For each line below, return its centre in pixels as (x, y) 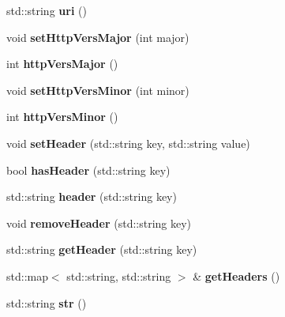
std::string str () (47, 302)
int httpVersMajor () (62, 64)
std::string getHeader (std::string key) (102, 249)
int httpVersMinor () (62, 117)
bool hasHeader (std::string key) (88, 170)
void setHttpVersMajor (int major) (98, 37)
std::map (27, 275)
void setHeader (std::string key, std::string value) (128, 143)
